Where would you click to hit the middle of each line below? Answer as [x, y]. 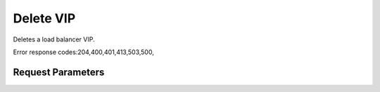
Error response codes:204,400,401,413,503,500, [83, 52]
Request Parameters [59, 72]
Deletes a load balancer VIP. [54, 39]
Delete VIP [44, 18]
